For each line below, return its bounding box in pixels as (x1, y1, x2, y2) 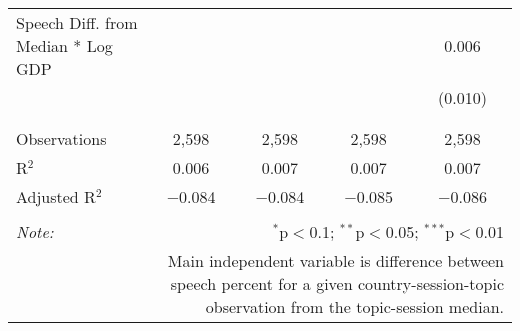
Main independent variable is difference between (167, 249, 504, 272)
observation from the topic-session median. (205, 295, 504, 318)
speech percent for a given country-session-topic (170, 272, 504, 295)
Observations (16, 127, 107, 150)
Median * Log (16, 34, 113, 57)
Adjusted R (16, 185, 96, 208)
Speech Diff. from (16, 11, 138, 34)
